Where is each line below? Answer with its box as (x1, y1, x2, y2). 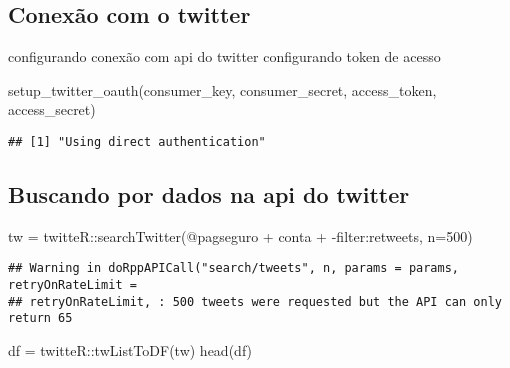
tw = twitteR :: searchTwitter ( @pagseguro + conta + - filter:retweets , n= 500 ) (8, 225, 473, 246)
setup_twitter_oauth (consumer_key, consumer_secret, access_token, (8, 79, 437, 100)
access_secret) (8, 99, 96, 120)
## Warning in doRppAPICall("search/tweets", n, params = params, (8, 261, 460, 276)
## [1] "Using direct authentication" (8, 134, 266, 149)
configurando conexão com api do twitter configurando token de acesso (8, 46, 441, 67)
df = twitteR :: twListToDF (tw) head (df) (8, 340, 253, 361)
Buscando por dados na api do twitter (8, 179, 410, 210)
